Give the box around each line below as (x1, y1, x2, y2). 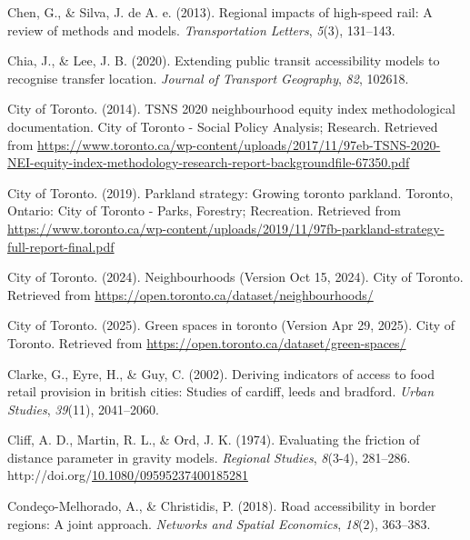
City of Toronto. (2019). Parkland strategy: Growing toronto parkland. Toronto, (7, 183, 454, 202)
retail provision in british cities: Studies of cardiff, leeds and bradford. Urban (7, 382, 435, 401)
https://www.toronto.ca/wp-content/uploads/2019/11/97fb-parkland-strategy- (7, 218, 445, 237)
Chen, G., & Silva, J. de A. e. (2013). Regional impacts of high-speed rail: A (7, 3, 433, 21)
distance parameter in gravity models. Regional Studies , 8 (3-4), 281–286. (7, 447, 411, 466)
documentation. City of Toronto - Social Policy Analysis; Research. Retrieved (7, 116, 438, 135)
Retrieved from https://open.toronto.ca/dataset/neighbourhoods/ (7, 285, 374, 304)
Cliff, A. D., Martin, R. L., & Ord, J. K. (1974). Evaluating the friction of (7, 430, 420, 449)
